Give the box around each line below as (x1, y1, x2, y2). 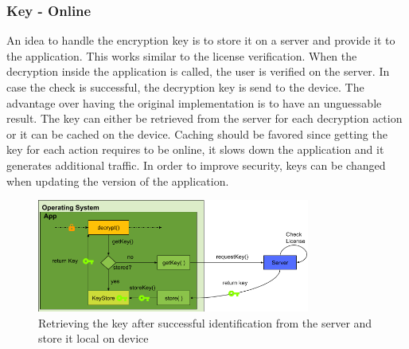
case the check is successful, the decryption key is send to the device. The (6, 79, 364, 95)
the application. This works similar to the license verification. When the (6, 47, 357, 64)
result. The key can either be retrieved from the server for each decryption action (6, 110, 403, 127)
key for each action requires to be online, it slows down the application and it (6, 141, 384, 158)
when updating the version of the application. (6, 172, 229, 189)
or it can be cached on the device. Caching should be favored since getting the (6, 125, 388, 142)
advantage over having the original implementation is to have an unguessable (6, 94, 382, 111)
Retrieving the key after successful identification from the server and (38, 314, 372, 331)
